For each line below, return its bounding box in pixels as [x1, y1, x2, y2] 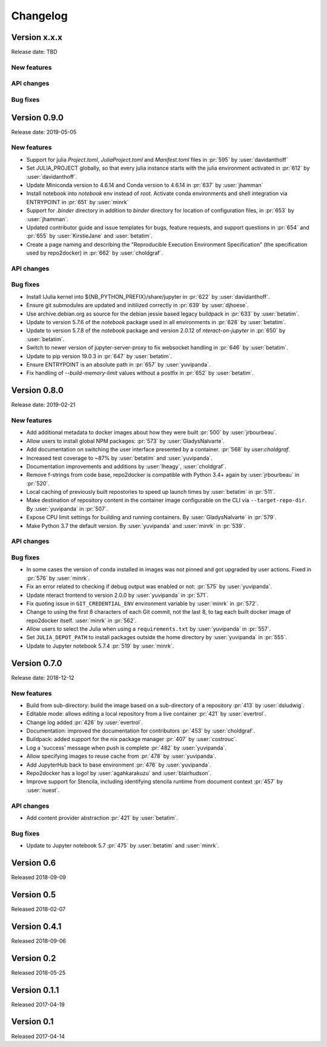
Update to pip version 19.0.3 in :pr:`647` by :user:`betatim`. [26, 352, 172, 360]
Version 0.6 [11, 857, 56, 868]
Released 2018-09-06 [11, 937, 67, 945]
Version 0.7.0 [11, 658, 63, 668]
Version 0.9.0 [11, 112, 64, 122]
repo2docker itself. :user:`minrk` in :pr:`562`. [26, 617, 137, 624]
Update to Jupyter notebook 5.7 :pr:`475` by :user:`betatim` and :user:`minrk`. [26, 842, 219, 849]
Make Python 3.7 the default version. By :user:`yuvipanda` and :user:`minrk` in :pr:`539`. [26, 522, 245, 530]
